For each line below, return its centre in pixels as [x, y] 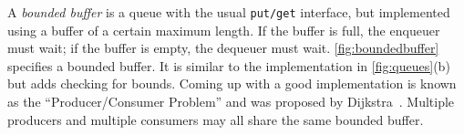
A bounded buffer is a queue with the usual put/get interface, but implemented [229, 12]
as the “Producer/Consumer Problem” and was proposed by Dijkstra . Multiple [231, 102]
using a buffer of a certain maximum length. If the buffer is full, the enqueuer [224, 30]
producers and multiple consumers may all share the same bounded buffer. [216, 119]
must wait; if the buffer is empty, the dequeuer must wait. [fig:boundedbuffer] [223, 48]
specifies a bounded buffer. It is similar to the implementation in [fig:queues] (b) [229, 65]
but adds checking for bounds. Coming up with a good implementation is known [232, 83]
